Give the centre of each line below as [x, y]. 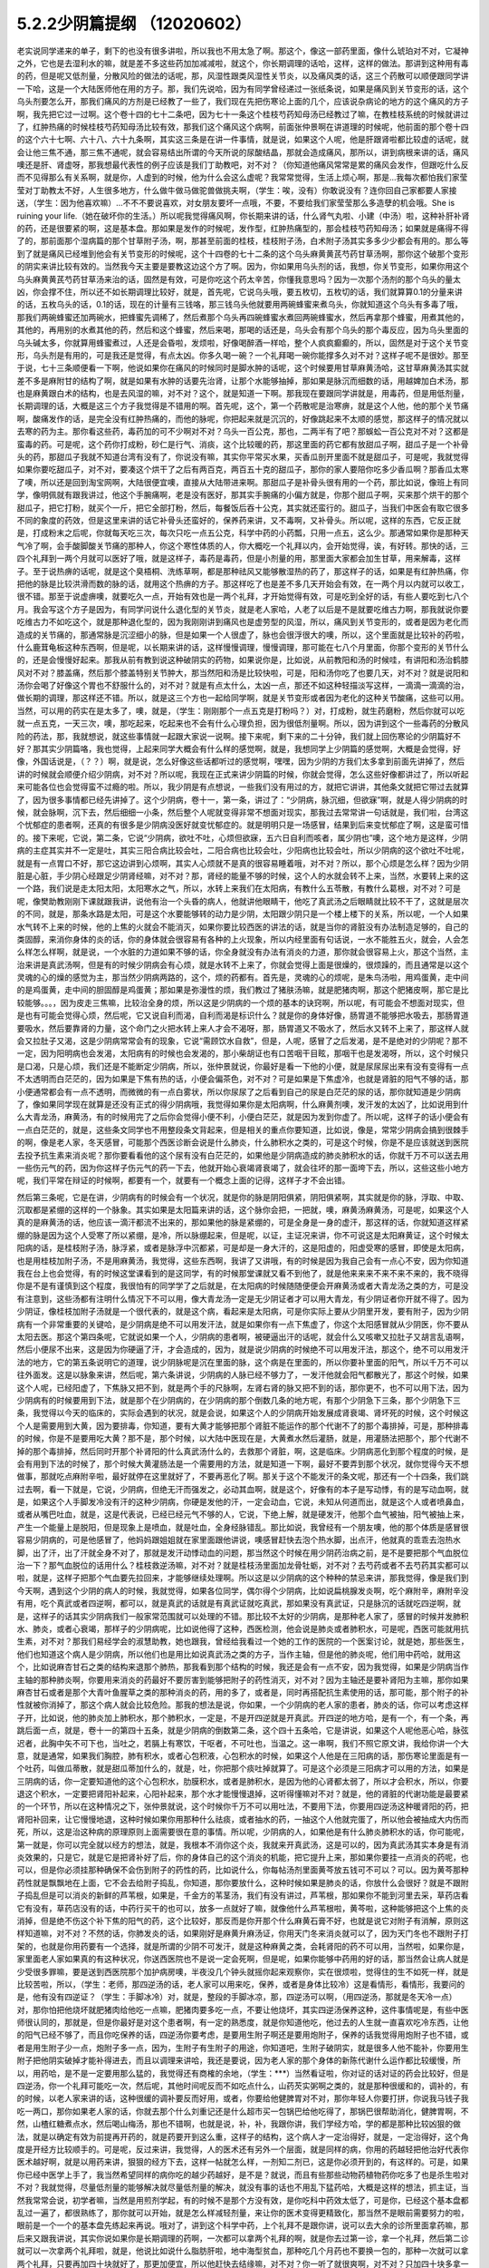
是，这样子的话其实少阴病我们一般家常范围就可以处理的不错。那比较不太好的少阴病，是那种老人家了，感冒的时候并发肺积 [243, 1616]
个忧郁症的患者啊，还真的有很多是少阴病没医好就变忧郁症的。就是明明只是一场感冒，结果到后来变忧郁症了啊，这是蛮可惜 [243, 825]
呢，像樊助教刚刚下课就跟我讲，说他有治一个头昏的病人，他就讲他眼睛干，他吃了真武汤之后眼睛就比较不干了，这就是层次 [243, 901]
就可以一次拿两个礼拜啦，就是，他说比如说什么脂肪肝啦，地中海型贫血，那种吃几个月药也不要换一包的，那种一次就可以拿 [243, 2251]
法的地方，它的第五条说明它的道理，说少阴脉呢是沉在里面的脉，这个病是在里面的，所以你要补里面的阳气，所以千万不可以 [243, 1362]
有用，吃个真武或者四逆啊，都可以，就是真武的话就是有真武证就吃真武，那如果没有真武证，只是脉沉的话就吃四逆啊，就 [239, 1603]
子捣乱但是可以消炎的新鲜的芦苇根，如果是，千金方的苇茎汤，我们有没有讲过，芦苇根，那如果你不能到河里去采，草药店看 [243, 1895]
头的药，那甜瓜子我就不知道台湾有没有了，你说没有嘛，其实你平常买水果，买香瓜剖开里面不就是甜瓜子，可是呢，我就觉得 [243, 457]
